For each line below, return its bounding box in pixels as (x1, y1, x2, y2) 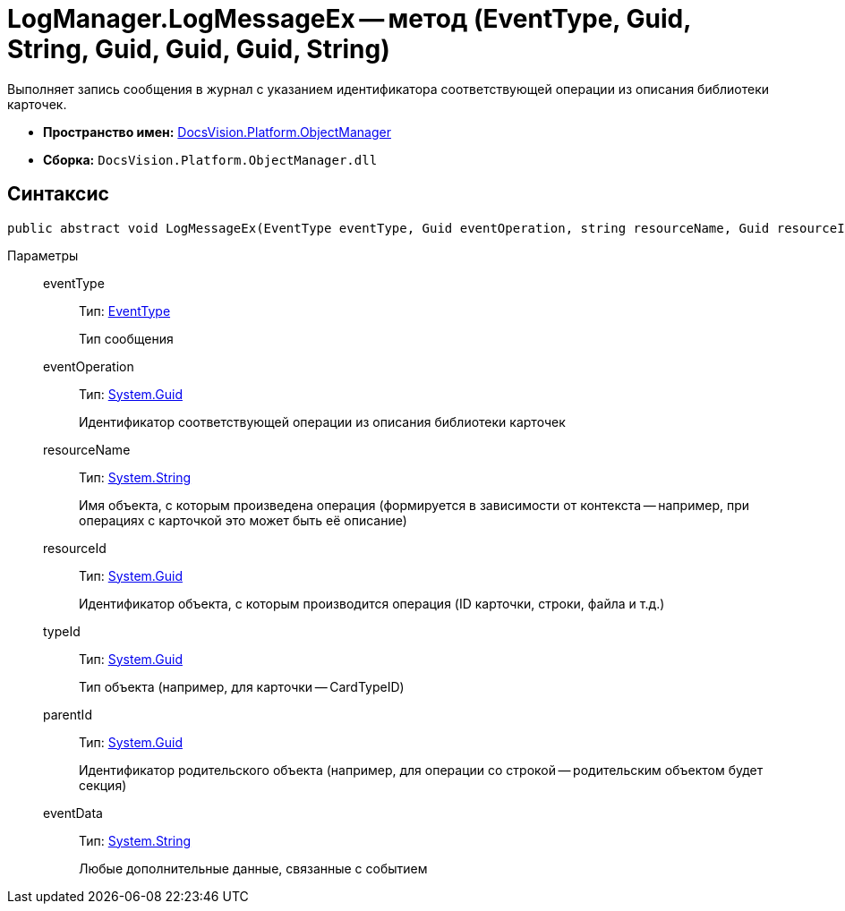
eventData (43, 805, 103, 821)
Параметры (7, 247, 79, 263)
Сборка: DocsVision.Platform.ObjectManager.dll (43, 151, 378, 167)
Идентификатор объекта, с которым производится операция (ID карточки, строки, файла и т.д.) (79, 595, 665, 611)
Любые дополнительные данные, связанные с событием (79, 860, 428, 876)
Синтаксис (7, 183, 109, 206)
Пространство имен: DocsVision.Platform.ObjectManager (43, 123, 391, 140)
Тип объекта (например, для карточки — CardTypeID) (79, 678, 405, 694)
